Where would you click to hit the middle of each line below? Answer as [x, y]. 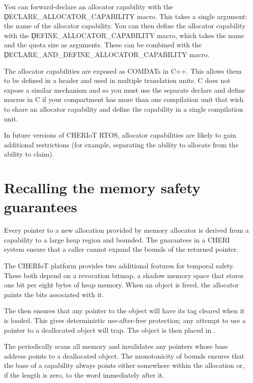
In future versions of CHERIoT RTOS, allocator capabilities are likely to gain [120, 135]
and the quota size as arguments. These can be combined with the [103, 45]
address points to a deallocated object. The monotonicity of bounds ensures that [124, 355]
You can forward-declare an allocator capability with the [88, 6]
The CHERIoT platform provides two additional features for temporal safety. [119, 265]
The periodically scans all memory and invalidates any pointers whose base [116, 346]
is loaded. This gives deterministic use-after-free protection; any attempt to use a [125, 320]
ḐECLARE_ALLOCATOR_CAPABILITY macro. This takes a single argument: [126, 16]
